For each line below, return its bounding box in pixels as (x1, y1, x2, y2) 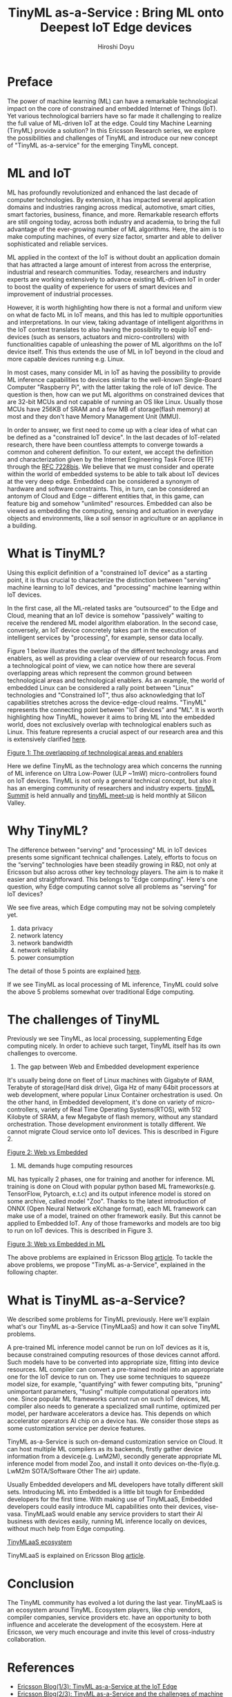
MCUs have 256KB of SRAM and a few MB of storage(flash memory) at (7, 405, 210, 413)
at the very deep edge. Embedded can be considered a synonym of (7, 477, 200, 485)
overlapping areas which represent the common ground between (7, 669, 192, 677)
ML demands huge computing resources (17, 1161, 133, 1170)
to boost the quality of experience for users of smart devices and (7, 282, 192, 291)
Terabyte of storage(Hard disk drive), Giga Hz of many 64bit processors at (7, 1083, 220, 1091)
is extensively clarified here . (7, 735, 88, 743)
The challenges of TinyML (7, 1012, 160, 1027)
